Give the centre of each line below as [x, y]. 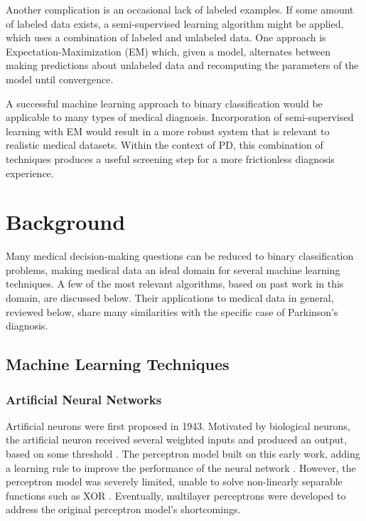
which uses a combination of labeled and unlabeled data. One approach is [166, 37]
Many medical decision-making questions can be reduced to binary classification [180, 256]
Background [66, 222]
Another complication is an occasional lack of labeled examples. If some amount [180, 9]
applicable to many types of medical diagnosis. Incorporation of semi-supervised [180, 117]
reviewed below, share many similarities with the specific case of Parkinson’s [172, 311]
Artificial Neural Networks [84, 399]
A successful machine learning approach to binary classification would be [164, 103]
